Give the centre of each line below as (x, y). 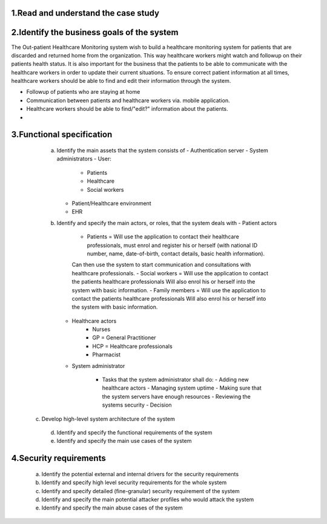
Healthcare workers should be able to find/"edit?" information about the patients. (127, 109)
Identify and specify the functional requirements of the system (134, 432)
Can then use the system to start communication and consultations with (161, 265)
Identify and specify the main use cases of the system (124, 441)
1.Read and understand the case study (85, 13)
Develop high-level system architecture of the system (108, 419)
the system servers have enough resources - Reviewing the (177, 396)
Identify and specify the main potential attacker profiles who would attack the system (148, 499)
